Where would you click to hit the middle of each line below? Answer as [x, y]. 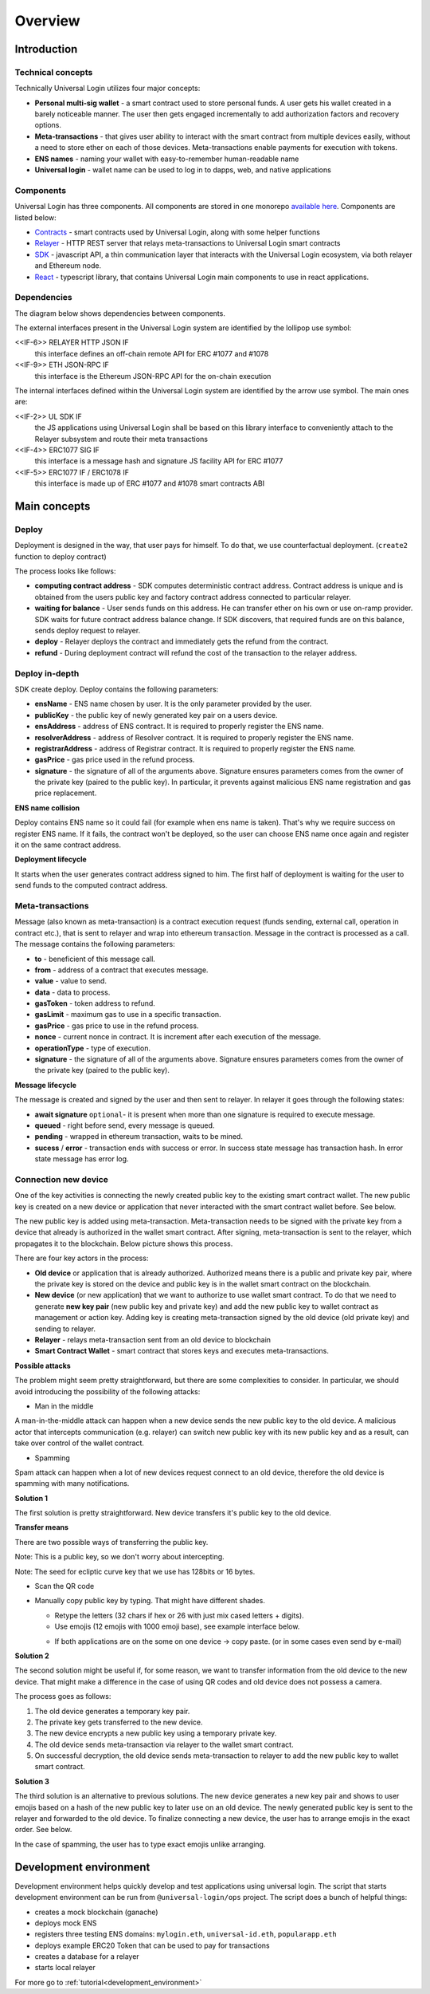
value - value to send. [71, 981]
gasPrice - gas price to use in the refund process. [117, 1026]
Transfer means [42, 1527]
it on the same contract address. [68, 845]
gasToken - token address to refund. [95, 1003]
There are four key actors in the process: [82, 1258]
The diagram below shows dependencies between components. [120, 313]
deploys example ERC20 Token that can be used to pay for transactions [152, 1945]
